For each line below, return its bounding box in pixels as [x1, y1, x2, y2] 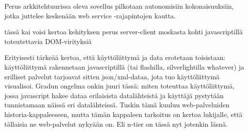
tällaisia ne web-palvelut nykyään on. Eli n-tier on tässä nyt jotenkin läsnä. [4, 118, 228, 129]
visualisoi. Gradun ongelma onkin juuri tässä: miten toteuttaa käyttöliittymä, [4, 81, 234, 91]
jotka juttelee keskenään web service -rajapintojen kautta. [4, 10, 176, 20]
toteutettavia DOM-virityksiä [4, 36, 92, 46]
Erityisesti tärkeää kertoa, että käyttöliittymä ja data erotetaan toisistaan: [4, 52, 226, 62]
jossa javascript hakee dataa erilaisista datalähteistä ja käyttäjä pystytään [4, 90, 224, 100]
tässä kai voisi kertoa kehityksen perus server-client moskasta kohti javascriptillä [4, 27, 243, 37]
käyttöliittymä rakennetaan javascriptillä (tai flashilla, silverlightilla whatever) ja [4, 61, 245, 72]
